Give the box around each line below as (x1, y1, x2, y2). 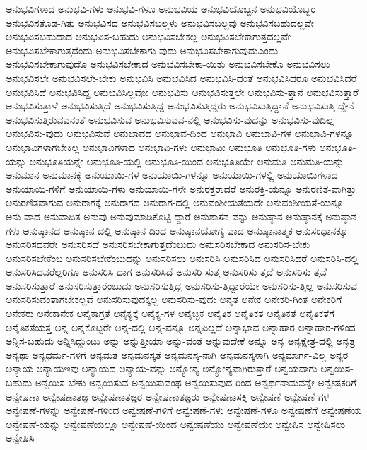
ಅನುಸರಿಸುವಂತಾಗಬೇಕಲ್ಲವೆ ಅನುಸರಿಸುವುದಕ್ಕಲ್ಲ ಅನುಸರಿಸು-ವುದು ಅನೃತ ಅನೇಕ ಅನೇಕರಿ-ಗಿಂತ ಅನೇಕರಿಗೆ (6, 292, 342, 307)
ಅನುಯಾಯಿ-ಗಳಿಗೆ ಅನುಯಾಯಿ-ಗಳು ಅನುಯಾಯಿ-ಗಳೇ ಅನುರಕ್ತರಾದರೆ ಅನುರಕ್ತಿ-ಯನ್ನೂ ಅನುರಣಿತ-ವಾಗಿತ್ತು (6, 181, 356, 196)
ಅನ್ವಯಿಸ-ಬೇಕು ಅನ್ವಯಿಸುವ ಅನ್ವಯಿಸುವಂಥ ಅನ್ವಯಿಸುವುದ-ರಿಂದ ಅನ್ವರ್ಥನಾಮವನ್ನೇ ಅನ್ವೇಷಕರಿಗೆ (35, 375, 357, 390)
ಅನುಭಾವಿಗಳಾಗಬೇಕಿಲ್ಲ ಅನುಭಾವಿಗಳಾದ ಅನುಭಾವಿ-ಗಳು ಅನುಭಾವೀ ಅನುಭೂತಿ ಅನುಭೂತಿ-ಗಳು (6, 139, 316, 154)
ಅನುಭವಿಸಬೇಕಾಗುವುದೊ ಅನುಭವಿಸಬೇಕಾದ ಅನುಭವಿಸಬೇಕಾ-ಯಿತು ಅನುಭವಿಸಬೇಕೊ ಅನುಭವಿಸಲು (6, 57, 330, 71)
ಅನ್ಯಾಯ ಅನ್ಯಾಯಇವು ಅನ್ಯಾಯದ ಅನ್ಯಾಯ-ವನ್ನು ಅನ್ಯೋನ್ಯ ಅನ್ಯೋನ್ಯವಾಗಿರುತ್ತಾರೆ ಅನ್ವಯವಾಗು (6, 361, 318, 376)
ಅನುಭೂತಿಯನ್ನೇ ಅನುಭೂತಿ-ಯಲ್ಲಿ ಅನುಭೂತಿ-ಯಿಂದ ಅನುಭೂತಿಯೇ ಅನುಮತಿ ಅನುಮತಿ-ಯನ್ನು (29, 153, 344, 168)
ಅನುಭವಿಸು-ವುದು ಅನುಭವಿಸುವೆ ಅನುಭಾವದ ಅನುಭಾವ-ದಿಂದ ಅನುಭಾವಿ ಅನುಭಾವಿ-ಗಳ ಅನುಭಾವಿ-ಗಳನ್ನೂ (6, 126, 354, 141)
